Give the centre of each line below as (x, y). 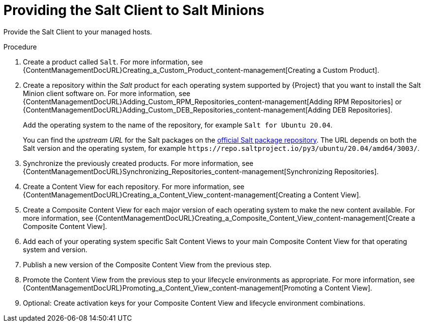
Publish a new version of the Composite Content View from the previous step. (147, 264)
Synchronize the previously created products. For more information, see (138, 163)
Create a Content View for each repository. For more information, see (134, 186)
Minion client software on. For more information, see (107, 93)
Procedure (20, 47)
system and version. (55, 249)
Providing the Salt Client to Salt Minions (134, 10)
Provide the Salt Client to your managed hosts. (78, 32)
